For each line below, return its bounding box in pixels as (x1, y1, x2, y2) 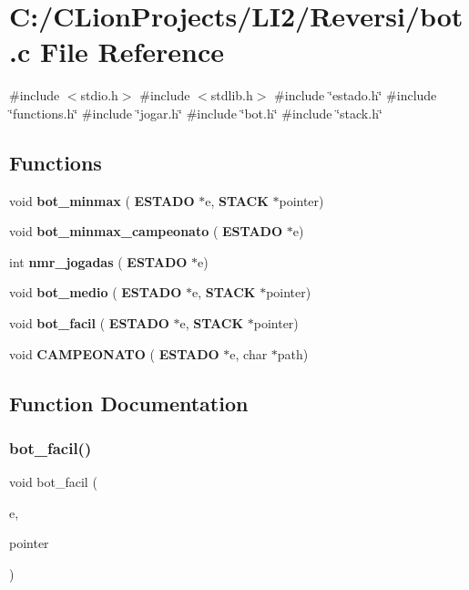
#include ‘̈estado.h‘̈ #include (274, 86, 437, 105)
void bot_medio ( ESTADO (9, 283, 182, 302)
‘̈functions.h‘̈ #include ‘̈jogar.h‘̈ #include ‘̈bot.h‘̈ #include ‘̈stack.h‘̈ (9, 103, 382, 122)
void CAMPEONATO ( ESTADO (9, 344, 219, 363)
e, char (229, 344, 268, 363)
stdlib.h (210, 86, 253, 105)
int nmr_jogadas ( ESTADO (9, 252, 188, 271)
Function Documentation (9, 388, 249, 417)
